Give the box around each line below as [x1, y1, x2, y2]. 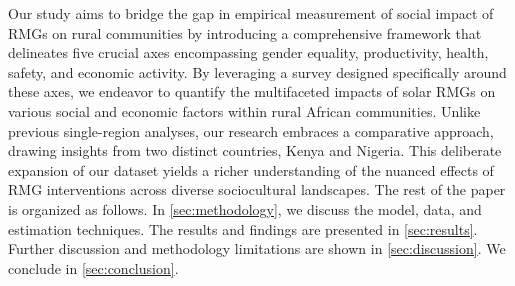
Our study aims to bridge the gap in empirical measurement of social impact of [8, 3, 494, 23]
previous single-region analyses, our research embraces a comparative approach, [8, 120, 494, 141]
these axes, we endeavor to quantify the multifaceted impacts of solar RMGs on [8, 81, 496, 102]
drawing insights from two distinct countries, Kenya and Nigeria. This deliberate [8, 140, 502, 161]
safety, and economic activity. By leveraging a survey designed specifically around [8, 61, 507, 82]
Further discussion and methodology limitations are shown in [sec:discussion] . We [8, 238, 506, 259]
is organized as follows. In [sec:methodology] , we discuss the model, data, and [8, 198, 482, 219]
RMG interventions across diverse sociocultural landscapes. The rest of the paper [8, 179, 506, 200]
